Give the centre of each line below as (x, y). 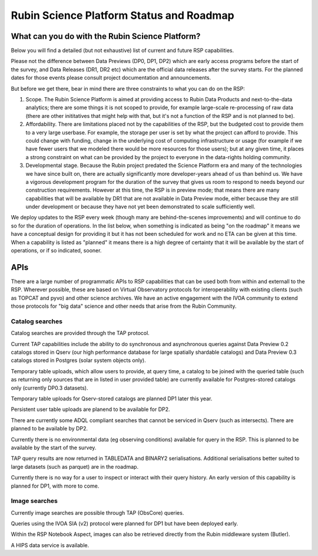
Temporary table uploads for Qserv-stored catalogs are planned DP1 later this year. (112, 399)
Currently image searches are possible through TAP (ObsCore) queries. (97, 512)
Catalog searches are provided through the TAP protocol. (80, 333)
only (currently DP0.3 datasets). (49, 388)
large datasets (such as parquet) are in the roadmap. (74, 466)
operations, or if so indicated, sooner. (56, 251)
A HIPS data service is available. (50, 545)
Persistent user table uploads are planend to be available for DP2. (90, 409)
